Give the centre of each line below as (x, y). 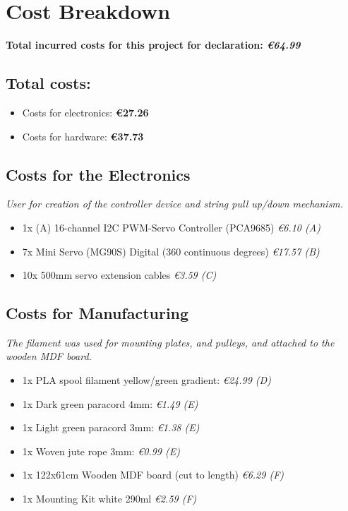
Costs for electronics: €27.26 (85, 112)
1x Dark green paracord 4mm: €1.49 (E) (110, 403)
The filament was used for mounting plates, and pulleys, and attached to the (170, 342)
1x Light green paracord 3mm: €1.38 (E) (111, 427)
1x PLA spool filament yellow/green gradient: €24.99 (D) (146, 380)
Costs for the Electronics (98, 174)
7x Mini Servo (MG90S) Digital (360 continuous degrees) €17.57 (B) (171, 251)
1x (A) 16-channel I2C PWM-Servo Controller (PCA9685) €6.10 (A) (171, 227)
